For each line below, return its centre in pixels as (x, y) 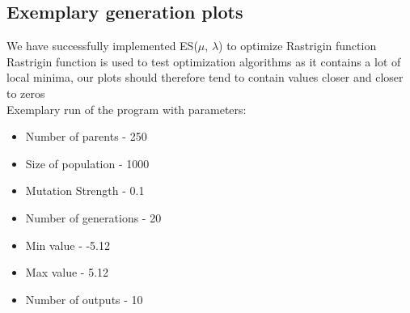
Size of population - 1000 (87, 163)
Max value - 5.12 (67, 272)
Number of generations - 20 (93, 217)
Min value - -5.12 (68, 245)
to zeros (26, 93)
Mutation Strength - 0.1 (85, 190)
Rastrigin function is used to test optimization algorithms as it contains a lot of (204, 61)
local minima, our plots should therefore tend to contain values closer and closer (205, 77)
